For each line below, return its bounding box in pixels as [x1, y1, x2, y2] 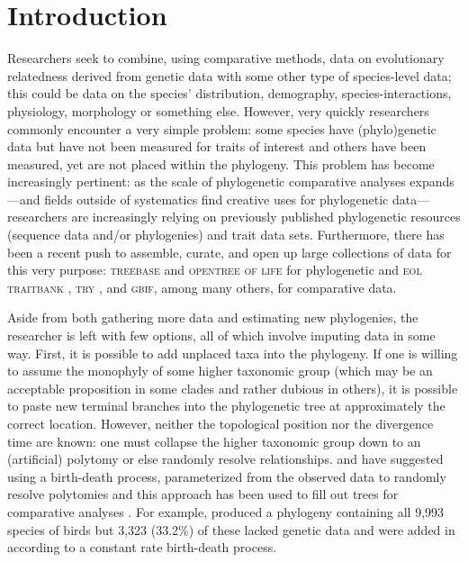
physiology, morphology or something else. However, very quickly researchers [7, 101, 429, 120]
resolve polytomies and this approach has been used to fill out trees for [7, 485, 399, 503]
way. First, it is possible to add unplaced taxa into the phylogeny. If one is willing [7, 343, 458, 362]
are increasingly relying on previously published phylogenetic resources [71, 207, 461, 226]
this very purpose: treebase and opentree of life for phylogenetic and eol [7, 260, 422, 279]
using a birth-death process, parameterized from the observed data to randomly [7, 467, 446, 485]
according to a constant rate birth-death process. [7, 538, 277, 557]
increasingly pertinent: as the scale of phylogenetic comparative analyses [7, 172, 406, 191]
